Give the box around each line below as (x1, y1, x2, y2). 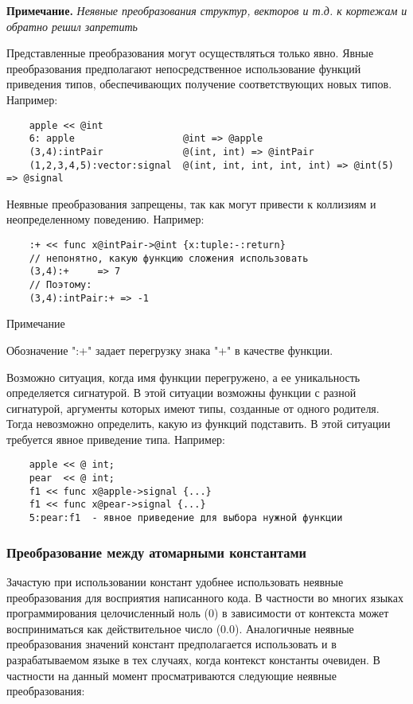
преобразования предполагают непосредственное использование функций (6, 60, 361, 76)
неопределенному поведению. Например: (6, 211, 205, 228)
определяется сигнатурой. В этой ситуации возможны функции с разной (6, 384, 357, 401)
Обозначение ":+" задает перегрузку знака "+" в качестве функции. (6, 341, 333, 358)
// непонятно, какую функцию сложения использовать (29, 252, 309, 264)
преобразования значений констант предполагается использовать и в (6, 636, 337, 652)
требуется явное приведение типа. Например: (6, 430, 226, 447)
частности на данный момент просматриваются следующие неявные (6, 667, 337, 683)
